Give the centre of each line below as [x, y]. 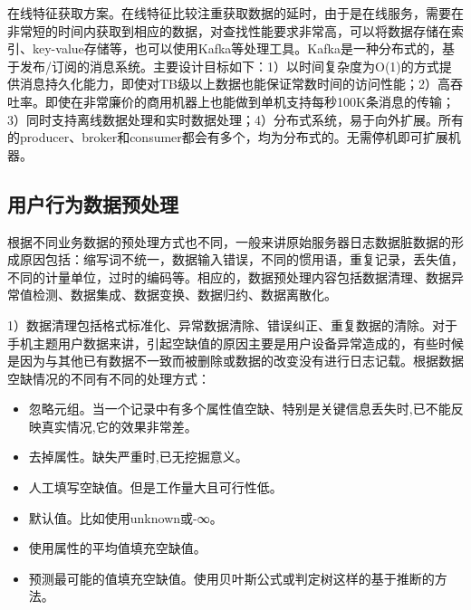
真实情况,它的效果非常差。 [119, 426]
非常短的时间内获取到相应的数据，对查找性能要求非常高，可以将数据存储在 [229, 30]
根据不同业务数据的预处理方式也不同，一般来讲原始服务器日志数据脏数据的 [229, 241]
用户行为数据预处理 [93, 203]
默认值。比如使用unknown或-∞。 [125, 517]
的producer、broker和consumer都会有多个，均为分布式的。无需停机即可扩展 [228, 137]
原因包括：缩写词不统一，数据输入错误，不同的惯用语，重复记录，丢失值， [241, 259]
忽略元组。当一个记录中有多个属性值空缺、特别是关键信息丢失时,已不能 [240, 409]
